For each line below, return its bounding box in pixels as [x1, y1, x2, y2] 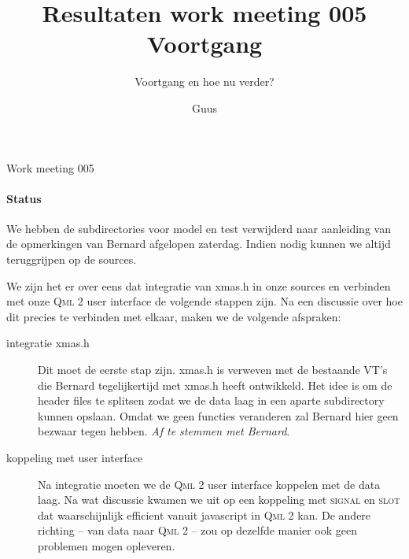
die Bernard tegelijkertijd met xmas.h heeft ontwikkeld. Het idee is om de [38, 376, 392, 393]
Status [6, 190, 42, 206]
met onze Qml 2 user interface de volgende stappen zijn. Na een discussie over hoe [6, 293, 403, 309]
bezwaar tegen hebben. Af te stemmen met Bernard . [38, 423, 290, 439]
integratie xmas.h [6, 335, 90, 351]
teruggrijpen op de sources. [6, 251, 137, 268]
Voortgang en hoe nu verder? [134, 73, 275, 90]
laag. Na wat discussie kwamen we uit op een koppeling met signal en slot [38, 491, 400, 508]
